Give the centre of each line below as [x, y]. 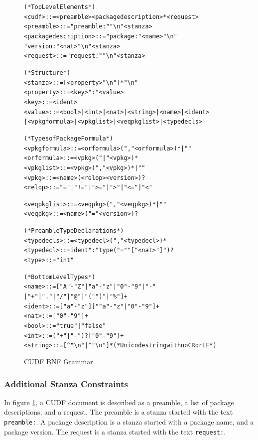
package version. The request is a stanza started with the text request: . [115, 431]
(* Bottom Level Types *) [60, 277]
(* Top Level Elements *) [60, 7]
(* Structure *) [47, 73]
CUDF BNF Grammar [59, 361]
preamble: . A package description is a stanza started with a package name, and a [129, 422]
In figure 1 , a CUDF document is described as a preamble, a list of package [119, 402]
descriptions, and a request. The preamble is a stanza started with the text [119, 412]
